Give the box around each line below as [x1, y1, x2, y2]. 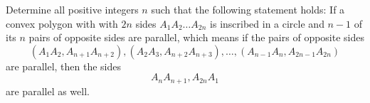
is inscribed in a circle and [210, 16, 324, 31]
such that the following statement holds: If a [151, 2, 345, 16]
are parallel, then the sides [6, 58, 122, 73]
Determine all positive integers [6, 2, 139, 16]
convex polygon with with [6, 16, 118, 31]
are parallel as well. [6, 83, 90, 98]
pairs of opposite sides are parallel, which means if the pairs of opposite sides [28, 30, 364, 45]
